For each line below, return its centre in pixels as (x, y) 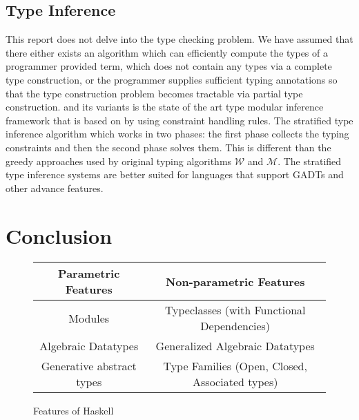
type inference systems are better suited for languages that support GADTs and (175, 174)
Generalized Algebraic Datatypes (235, 346)
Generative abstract (89, 366)
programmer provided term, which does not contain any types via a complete (169, 66)
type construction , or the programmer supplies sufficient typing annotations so (172, 79)
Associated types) (235, 382)
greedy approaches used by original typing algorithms (119, 161)
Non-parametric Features (235, 281)
